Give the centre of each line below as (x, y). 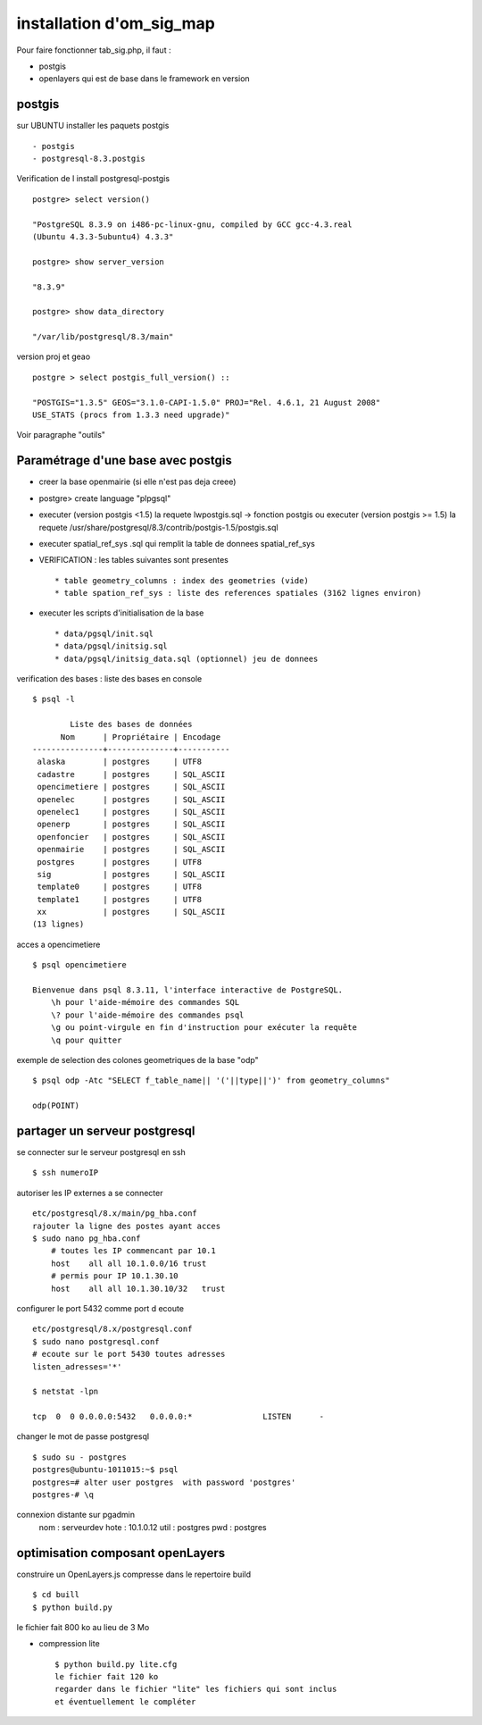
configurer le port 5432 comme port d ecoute (100, 1308)
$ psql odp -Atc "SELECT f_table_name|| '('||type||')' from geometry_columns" (211, 1080)
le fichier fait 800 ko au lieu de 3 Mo (83, 1627)
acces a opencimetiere (58, 944)
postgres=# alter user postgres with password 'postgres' (164, 1482)
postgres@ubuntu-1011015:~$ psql (105, 1470)
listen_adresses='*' (77, 1366)
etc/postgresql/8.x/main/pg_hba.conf (115, 1214)
